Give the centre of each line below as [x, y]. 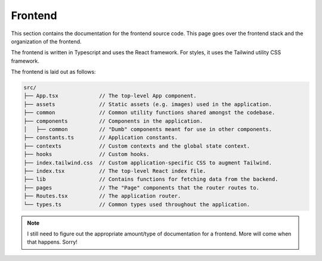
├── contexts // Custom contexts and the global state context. [137, 146]
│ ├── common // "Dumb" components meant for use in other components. [148, 129]
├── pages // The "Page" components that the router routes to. [141, 187]
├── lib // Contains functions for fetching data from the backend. [151, 179]
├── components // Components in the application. [113, 121]
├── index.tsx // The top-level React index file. [115, 171]
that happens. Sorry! [52, 242]
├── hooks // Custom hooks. [86, 154]
